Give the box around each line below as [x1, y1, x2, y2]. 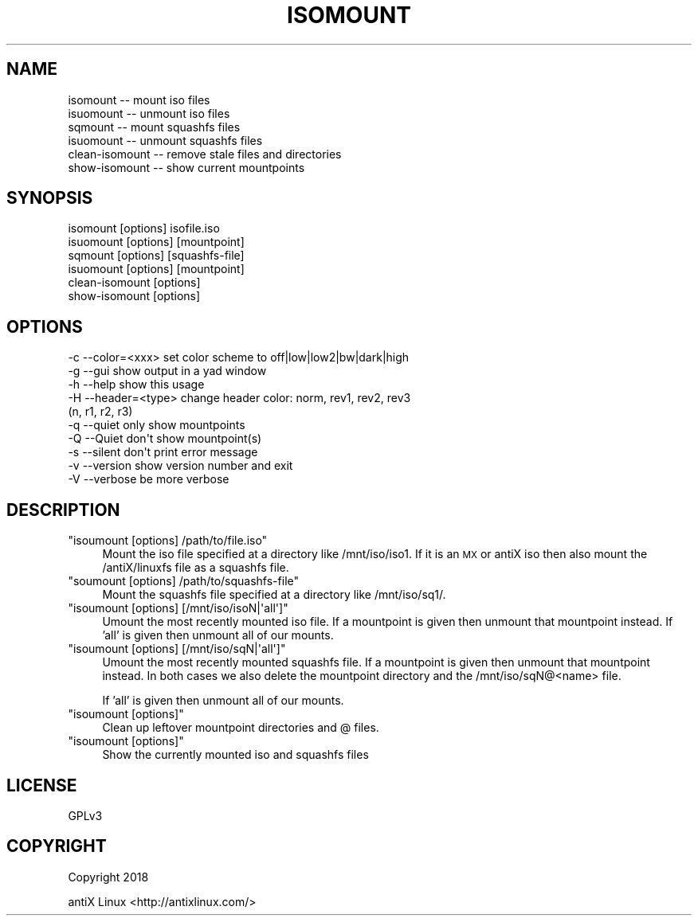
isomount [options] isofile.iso [68, 221, 220, 236]
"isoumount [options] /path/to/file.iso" [68, 533, 268, 548]
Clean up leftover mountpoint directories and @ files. [102, 721, 379, 735]
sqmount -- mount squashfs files [68, 119, 241, 134]
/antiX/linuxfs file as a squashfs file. [102, 561, 289, 575]
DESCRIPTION [6, 499, 120, 520]
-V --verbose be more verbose [68, 472, 229, 486]
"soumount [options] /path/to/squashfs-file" [68, 574, 299, 588]
